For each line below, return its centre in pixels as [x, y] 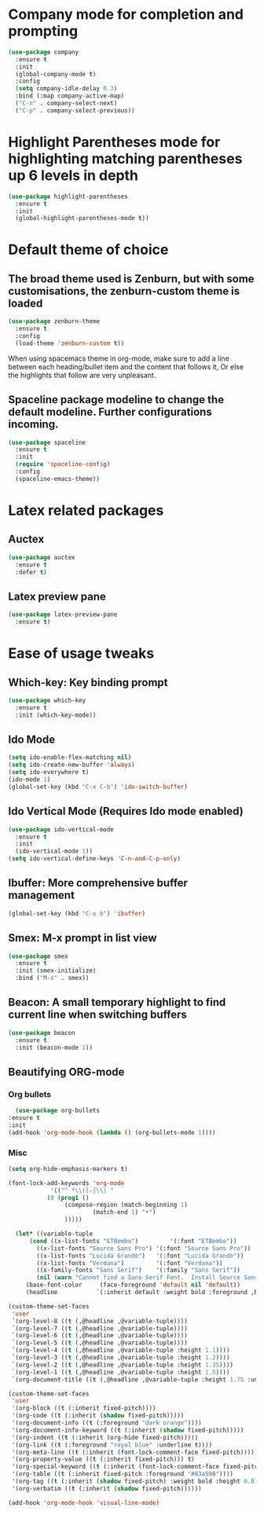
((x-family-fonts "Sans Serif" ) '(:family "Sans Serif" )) [139, 1271]
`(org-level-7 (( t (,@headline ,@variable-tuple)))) [100, 1328]
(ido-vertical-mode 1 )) [54, 851]
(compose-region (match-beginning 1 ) [126, 1205]
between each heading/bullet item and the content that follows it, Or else [126, 366]
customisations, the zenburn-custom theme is [124, 291]
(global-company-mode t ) [56, 74]
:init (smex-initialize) [56, 971]
